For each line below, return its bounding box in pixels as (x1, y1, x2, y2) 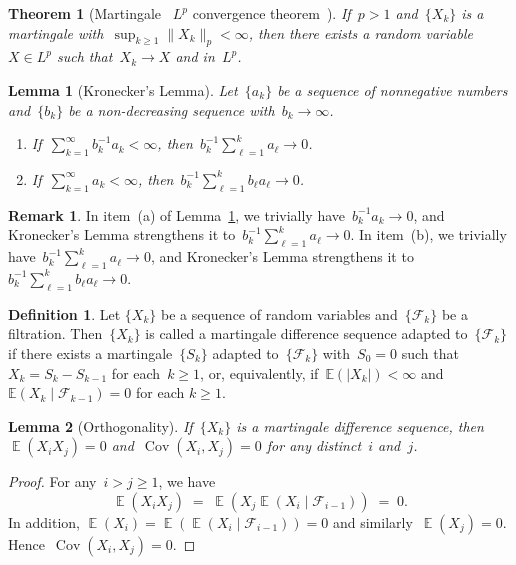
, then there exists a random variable (248, 22, 473, 43)
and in (175, 46, 215, 67)
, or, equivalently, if (200, 362, 319, 383)
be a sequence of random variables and (161, 303, 398, 324)
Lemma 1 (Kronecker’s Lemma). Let (8, 79, 238, 100)
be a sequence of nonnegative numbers (277, 79, 508, 100)
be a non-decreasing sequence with (68, 99, 275, 120)
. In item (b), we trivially (350, 224, 507, 245)
